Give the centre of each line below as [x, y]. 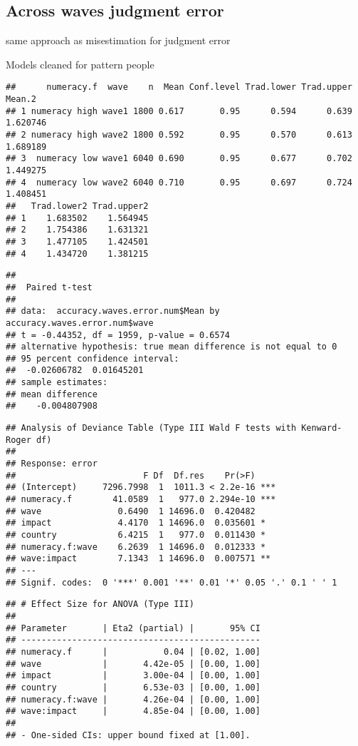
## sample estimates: [57, 383]
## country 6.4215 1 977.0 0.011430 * [136, 535]
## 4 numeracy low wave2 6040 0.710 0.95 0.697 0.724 [179, 182]
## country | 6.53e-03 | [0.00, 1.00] [133, 687]
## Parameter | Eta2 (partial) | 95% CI [133, 628]
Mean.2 [21, 99]
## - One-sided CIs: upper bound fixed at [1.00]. [128, 735]
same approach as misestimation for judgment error [118, 40]
